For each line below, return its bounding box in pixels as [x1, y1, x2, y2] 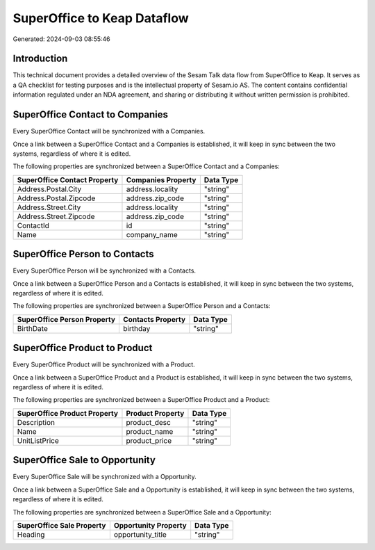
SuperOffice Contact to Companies [12, 108, 168, 121]
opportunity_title [113, 529, 167, 539]
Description [17, 417, 56, 427]
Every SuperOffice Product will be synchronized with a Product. [12, 360, 196, 369]
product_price [126, 435, 172, 445]
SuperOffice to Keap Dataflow [12, 10, 189, 26]
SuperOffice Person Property [17, 314, 116, 324]
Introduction [12, 53, 68, 65]
